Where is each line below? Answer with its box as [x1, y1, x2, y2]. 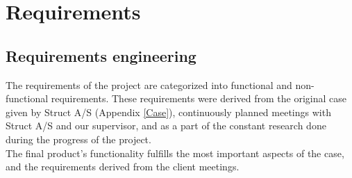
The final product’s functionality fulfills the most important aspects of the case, [6, 145, 344, 160]
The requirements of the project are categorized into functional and [6, 77, 292, 92]
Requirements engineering [6, 44, 196, 66]
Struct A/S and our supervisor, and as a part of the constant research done [6, 118, 326, 133]
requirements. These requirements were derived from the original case [51, 91, 346, 106]
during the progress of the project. [6, 131, 151, 146]
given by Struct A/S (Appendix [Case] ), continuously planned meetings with [6, 104, 331, 119]
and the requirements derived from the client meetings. [6, 159, 240, 174]
